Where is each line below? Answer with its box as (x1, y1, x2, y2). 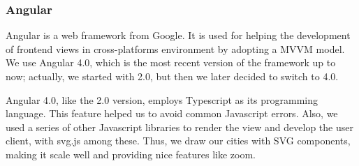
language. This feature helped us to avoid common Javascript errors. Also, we (6, 106, 338, 121)
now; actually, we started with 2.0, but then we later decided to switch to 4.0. (6, 69, 339, 83)
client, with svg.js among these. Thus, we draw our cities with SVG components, (6, 133, 351, 148)
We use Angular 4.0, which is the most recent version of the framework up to (6, 55, 336, 70)
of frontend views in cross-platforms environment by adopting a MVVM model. (6, 41, 345, 56)
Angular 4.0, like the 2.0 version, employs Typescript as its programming (6, 92, 318, 107)
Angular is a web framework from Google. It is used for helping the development (6, 28, 351, 43)
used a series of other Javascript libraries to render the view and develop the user (6, 119, 353, 134)
